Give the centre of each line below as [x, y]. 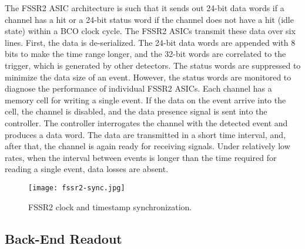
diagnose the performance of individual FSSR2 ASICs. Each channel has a [138, 88]
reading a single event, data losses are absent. [87, 169]
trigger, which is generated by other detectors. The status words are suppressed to [153, 65]
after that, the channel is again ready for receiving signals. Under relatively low [148, 146]
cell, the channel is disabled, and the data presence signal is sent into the [136, 111]
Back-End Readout [63, 238]
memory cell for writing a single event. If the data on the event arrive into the [145, 100]
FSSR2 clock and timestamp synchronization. [110, 206]
